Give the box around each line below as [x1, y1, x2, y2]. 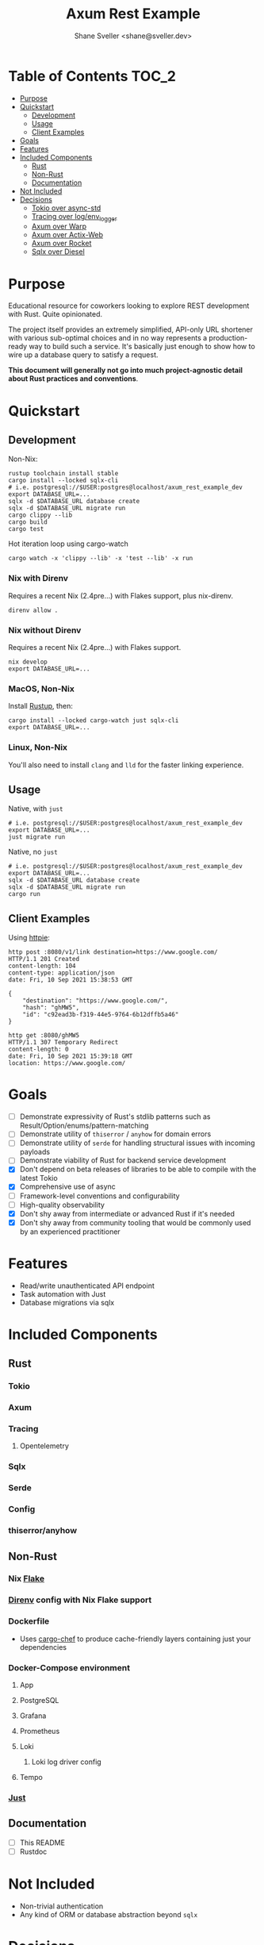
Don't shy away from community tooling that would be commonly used [19, 1217, 251, 1227]
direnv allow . [8, 606, 59, 614]
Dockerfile [8, 1616, 50, 1627]
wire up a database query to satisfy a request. [8, 350, 159, 359]
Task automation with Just [19, 1289, 106, 1298]
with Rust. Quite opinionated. [8, 309, 103, 319]
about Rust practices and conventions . [8, 374, 139, 383]
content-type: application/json [8, 969, 115, 977]
